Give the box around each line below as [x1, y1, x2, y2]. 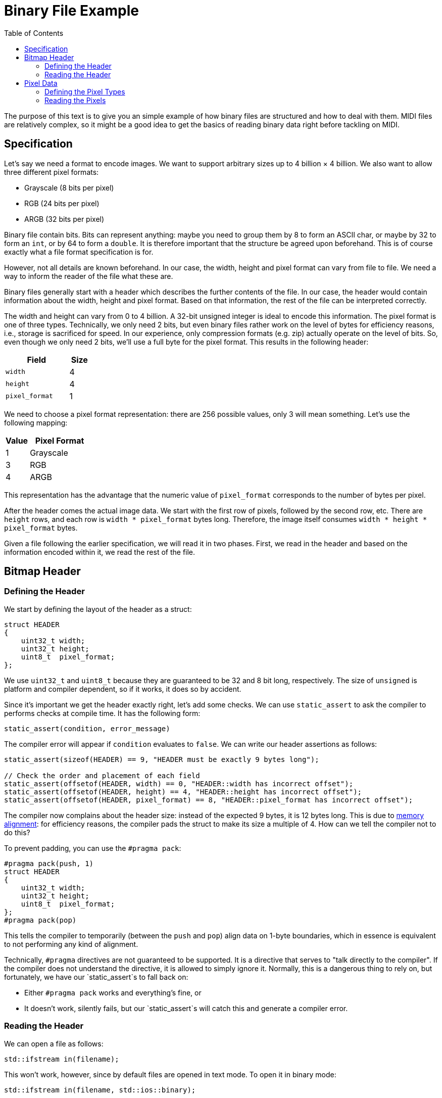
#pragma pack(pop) [4, 916, 77, 924]
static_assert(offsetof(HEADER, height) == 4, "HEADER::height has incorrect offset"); [4, 787, 362, 796]
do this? [4, 828, 30, 837]
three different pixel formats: [4, 167, 99, 176]
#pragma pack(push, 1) [4, 859, 94, 868]
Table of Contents [4, 28, 64, 37]
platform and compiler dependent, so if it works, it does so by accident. [4, 684, 241, 693]
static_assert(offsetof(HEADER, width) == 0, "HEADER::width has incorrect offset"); [4, 779, 354, 788]
